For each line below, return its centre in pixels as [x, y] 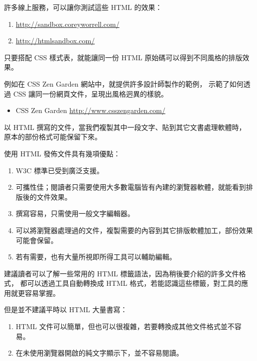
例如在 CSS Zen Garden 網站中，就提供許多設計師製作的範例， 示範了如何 [124, 83]
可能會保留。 [37, 240]
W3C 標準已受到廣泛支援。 [60, 170]
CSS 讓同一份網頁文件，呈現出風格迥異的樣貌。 [90, 93]
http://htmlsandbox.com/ [55, 41]
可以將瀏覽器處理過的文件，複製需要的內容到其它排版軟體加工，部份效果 [134, 230]
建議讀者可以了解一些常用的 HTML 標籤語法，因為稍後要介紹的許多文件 [122, 273]
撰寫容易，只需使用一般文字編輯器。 [75, 213]
